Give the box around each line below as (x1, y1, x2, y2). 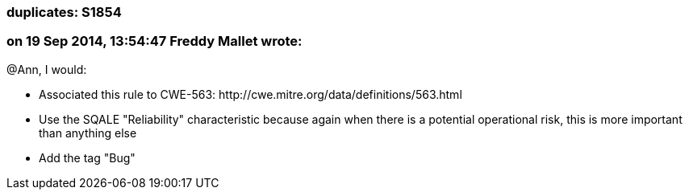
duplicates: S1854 (6, 4, 122, 20)
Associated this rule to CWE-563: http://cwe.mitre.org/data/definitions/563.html (39, 87, 462, 101)
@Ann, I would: (6, 62, 87, 76)
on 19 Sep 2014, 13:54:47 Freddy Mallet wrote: (6, 33, 303, 50)
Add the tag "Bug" (39, 150, 136, 165)
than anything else (39, 125, 137, 140)
